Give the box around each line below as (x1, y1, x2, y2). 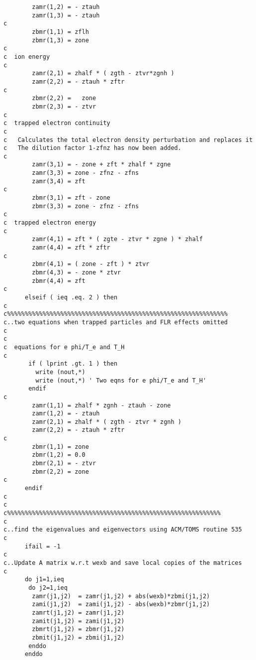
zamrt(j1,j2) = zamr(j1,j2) (32, 609, 125, 616)
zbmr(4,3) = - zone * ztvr (32, 269, 121, 276)
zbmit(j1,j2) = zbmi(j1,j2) (32, 634, 125, 641)
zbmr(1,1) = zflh (32, 28, 89, 35)
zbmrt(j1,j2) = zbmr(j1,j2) (32, 626, 125, 633)
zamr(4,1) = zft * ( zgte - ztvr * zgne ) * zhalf (32, 236, 203, 243)
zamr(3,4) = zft (32, 177, 85, 185)
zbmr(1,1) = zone (32, 443, 89, 450)
